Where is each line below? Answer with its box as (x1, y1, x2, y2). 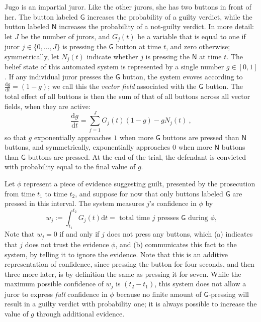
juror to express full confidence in (5, 288, 108, 299)
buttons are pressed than (162, 132, 239, 142)
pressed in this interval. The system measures (5, 198, 144, 208)
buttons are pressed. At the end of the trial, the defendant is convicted (28, 151, 246, 162)
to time (45, 188, 67, 198)
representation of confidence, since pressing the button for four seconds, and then (5, 259, 254, 269)
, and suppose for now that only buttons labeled (75, 188, 223, 198)
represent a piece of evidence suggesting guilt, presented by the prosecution (24, 178, 255, 188)
